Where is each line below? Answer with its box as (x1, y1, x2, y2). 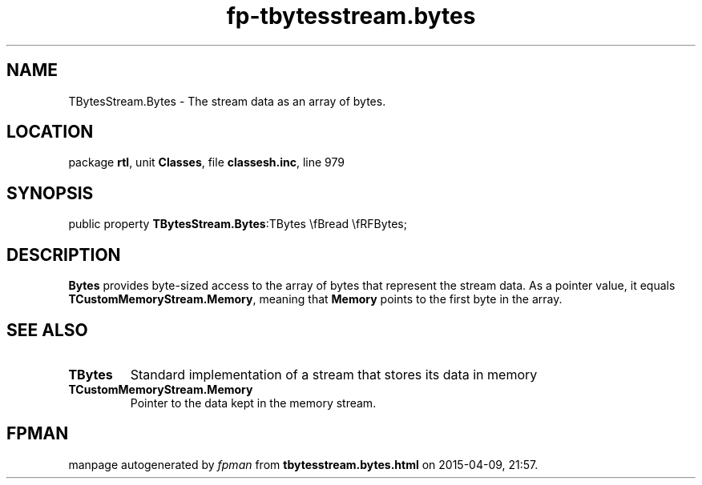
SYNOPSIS (6, 182, 94, 203)
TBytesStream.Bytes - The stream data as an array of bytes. (68, 94, 386, 108)
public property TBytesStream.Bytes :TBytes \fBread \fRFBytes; (68, 217, 407, 231)
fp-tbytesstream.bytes (226, 2, 476, 30)
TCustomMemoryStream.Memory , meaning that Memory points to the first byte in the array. (68, 292, 563, 307)
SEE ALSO (6, 319, 88, 340)
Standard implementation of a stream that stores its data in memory (130, 366, 538, 383)
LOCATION (6, 122, 94, 142)
